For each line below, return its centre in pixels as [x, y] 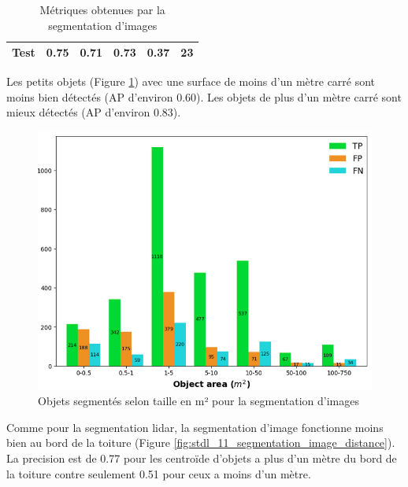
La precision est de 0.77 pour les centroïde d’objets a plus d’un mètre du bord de [202, 457]
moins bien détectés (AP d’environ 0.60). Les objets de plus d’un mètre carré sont [204, 96]
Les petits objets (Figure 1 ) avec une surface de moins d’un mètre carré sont [191, 81]
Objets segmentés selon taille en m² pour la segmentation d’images [198, 401]
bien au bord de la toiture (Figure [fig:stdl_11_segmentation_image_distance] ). [201, 443]
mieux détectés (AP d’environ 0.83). [94, 112]
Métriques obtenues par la [102, 9]
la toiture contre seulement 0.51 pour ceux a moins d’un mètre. [159, 473]
